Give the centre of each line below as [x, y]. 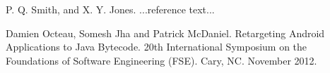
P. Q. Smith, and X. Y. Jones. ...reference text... [110, 9]
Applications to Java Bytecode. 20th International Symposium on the [157, 47]
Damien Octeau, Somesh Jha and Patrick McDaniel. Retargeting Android [165, 33]
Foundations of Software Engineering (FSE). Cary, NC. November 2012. [161, 60]
